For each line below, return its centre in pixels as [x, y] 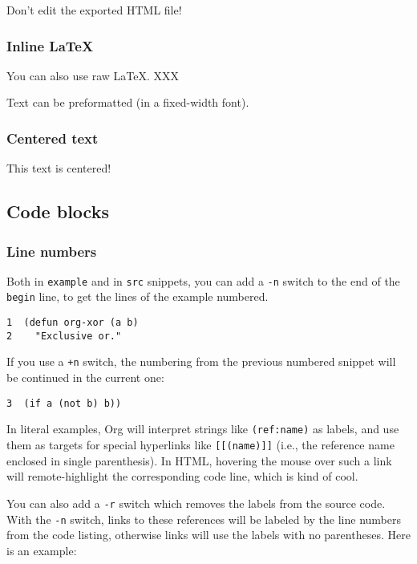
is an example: [42, 550]
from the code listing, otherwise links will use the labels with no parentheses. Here [208, 535]
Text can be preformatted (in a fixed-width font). [128, 102]
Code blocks [58, 211]
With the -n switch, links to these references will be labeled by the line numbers [204, 519]
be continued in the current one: [85, 377]
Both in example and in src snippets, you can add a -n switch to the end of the [203, 280]
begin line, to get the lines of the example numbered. [138, 296]
